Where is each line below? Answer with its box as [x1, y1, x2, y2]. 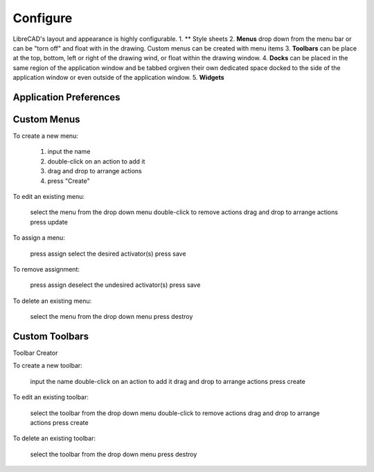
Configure [12, 10, 73, 26]
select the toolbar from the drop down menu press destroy [30, 450, 197, 458]
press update [30, 218, 69, 226]
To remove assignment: [12, 265, 80, 273]
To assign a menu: [12, 234, 65, 242]
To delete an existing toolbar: [12, 434, 96, 443]
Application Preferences [12, 91, 121, 103]
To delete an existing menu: [12, 297, 92, 305]
